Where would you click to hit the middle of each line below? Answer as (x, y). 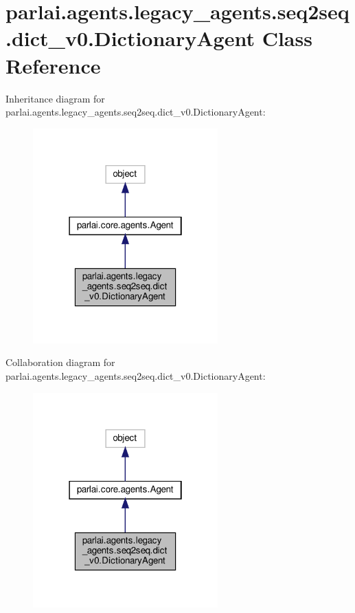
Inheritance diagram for (55, 98)
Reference (53, 65)
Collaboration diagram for (60, 362)
